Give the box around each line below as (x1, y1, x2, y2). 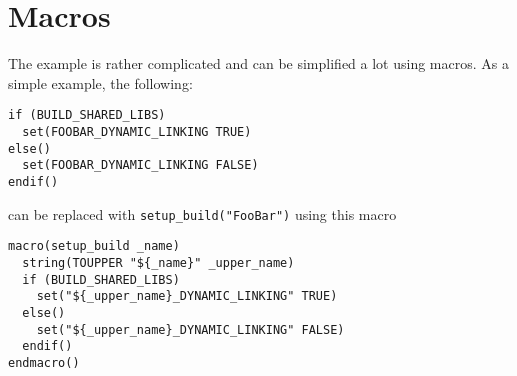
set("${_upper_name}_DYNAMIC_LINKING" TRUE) (36, 289, 338, 304)
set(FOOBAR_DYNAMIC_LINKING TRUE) (22, 124, 252, 139)
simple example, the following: (8, 72, 193, 93)
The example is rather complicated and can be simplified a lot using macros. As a (8, 53, 509, 74)
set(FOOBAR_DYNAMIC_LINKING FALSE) (22, 158, 259, 173)
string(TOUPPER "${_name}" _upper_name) (22, 255, 295, 270)
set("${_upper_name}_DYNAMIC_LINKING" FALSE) (36, 322, 345, 337)
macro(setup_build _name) (8, 239, 180, 254)
